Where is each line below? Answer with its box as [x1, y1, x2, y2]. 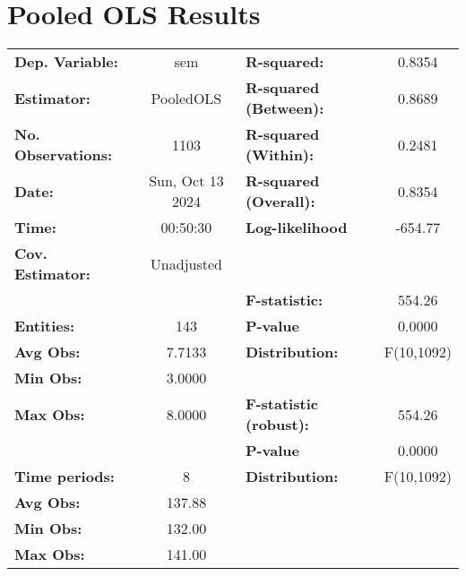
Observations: [14, 144, 113, 166]
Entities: [14, 315, 75, 337]
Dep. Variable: [14, 51, 118, 73]
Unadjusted [150, 253, 222, 274]
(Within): [245, 144, 315, 166]
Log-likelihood [245, 217, 348, 238]
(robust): [245, 414, 309, 435]
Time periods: [14, 466, 115, 487]
